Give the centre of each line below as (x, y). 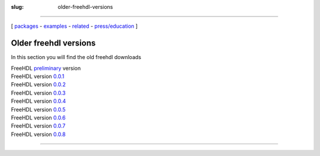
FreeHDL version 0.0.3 (38, 93)
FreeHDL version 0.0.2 (39, 84)
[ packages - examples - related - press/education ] (74, 26)
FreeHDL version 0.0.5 (38, 109)
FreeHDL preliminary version (46, 68)
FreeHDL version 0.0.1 (38, 76)
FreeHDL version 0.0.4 (39, 101)
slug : (17, 7)
